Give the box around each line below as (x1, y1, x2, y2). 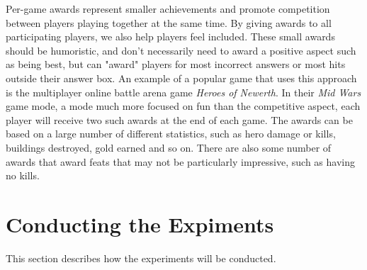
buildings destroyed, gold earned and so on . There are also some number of (6, 140, 332, 154)
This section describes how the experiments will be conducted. (6, 250, 276, 265)
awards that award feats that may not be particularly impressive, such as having (6, 154, 355, 169)
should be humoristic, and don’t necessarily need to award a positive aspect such (6, 43, 356, 57)
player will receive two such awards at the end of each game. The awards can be (6, 112, 353, 127)
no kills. (6, 168, 40, 183)
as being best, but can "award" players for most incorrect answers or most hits (6, 57, 346, 72)
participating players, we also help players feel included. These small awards (6, 29, 335, 44)
